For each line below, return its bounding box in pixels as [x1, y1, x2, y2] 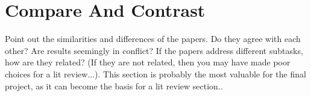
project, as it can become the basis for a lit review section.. [5, 79, 223, 92]
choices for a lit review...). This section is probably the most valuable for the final [5, 67, 306, 80]
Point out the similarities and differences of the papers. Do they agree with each [5, 32, 301, 45]
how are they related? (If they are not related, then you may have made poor [5, 56, 291, 68]
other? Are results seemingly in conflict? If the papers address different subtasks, [5, 44, 303, 56]
